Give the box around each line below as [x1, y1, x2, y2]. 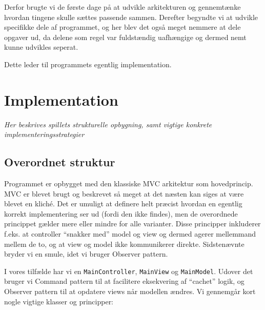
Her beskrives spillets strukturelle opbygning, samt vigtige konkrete [4, 119, 212, 129]
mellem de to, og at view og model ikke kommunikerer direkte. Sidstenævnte [4, 238, 244, 249]
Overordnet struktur [4, 154, 115, 170]
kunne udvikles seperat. [4, 42, 78, 52]
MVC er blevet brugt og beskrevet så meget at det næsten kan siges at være [4, 188, 244, 199]
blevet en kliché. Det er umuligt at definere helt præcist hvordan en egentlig [4, 198, 242, 209]
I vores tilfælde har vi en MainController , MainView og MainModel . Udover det [4, 265, 253, 276]
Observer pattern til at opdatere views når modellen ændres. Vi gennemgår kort [4, 286, 256, 297]
